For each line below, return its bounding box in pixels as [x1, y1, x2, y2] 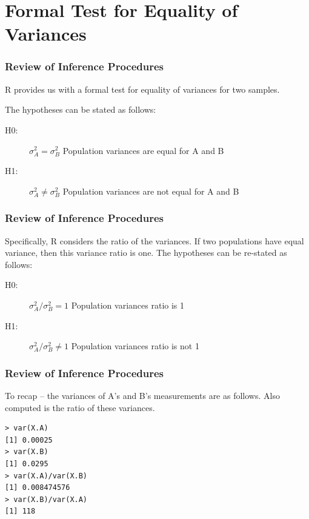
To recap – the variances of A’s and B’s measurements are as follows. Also [5, 389, 280, 401]
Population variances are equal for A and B [62, 144, 224, 156]
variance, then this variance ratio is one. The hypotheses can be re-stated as [5, 246, 287, 259]
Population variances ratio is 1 [71, 298, 185, 311]
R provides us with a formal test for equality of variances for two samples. [5, 82, 280, 95]
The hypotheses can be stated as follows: [5, 103, 156, 116]
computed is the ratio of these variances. [5, 401, 155, 414]
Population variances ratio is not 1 [71, 340, 199, 352]
